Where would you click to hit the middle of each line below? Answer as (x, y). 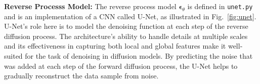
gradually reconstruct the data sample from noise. (81, 76)
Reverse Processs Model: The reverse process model (90, 6)
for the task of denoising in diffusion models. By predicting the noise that (139, 56)
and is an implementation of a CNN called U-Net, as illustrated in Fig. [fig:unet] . (130, 16)
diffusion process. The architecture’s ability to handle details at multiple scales (126, 36)
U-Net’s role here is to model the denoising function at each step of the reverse (126, 26)
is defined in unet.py (220, 6)
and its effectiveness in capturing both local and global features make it (115, 46)
